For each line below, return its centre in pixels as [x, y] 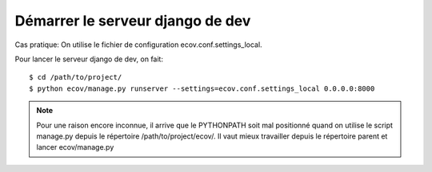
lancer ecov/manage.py [75, 147]
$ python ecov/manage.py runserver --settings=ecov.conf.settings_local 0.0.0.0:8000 [202, 88]
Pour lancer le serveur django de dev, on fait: [89, 59]
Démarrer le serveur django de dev [133, 21]
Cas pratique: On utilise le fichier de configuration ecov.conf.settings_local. [139, 45]
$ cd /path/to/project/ [76, 77]
